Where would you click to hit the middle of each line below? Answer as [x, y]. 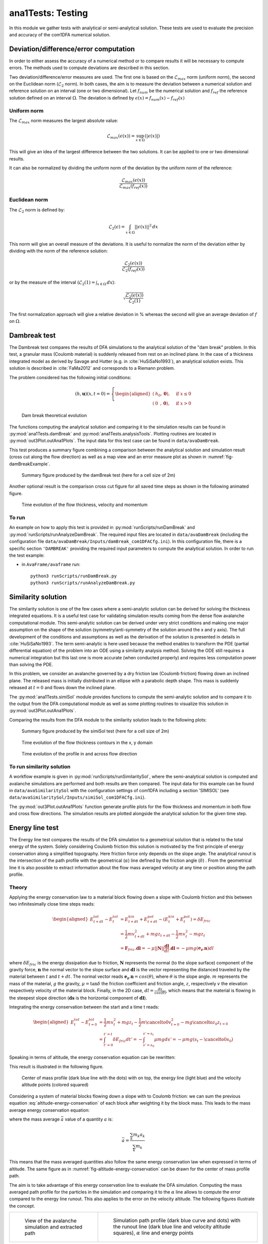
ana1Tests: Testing [49, 13]
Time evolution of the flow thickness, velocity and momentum [85, 505]
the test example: [27, 555]
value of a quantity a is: [89, 1119]
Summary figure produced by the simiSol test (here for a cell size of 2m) [96, 731]
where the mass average [34, 1119]
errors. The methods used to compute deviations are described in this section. [89, 68]
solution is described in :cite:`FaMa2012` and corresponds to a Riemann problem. [92, 368]
